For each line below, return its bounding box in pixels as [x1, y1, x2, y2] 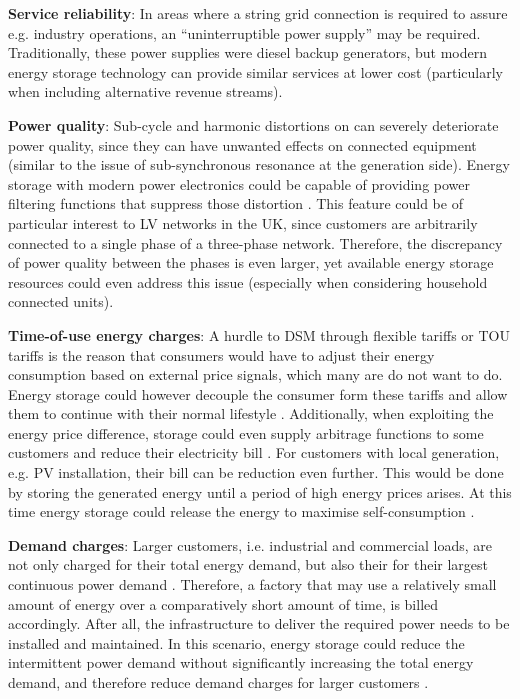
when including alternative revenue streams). [8, 81, 283, 102]
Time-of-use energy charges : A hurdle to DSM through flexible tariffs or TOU [8, 324, 510, 345]
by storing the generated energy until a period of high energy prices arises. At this [8, 481, 512, 502]
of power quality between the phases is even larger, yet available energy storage [8, 252, 494, 273]
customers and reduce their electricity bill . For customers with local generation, [8, 442, 500, 463]
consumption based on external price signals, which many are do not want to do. [8, 364, 503, 385]
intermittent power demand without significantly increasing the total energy [8, 652, 474, 673]
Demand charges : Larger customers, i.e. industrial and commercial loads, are [8, 534, 492, 555]
